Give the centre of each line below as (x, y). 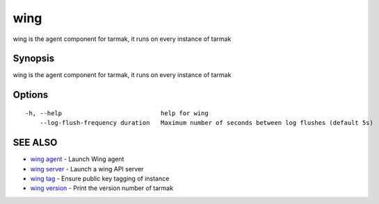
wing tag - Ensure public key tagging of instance (100, 178)
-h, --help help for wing (117, 113)
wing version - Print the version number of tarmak (102, 188)
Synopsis (34, 59)
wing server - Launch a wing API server (87, 169)
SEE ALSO (35, 143)
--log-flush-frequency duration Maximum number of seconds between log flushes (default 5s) (206, 123)
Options (31, 95)
